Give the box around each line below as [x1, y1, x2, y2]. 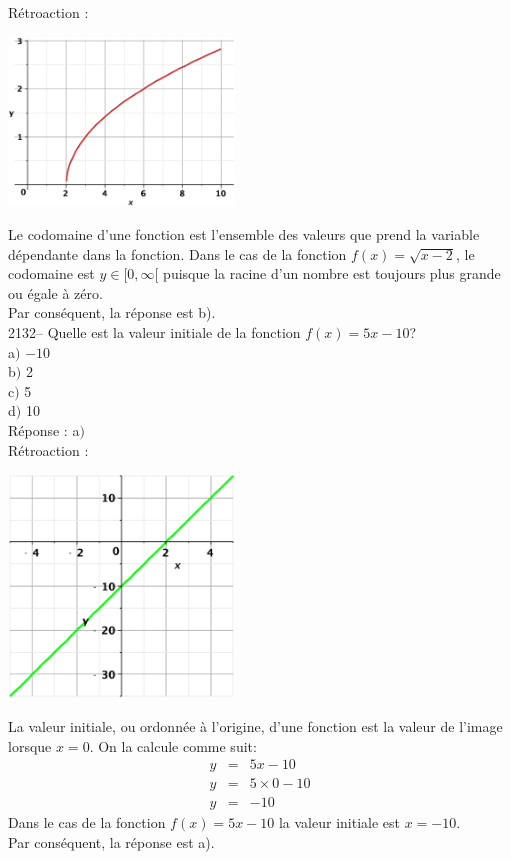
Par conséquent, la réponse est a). [8, 831, 215, 852]
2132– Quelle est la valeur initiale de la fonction [8, 322, 301, 342]
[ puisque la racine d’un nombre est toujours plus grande [154, 263, 501, 284]
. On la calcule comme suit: [89, 735, 257, 756]
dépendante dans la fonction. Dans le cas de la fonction [8, 243, 347, 264]
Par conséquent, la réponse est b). [8, 302, 216, 323]
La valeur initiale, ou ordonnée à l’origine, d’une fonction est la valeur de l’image [8, 716, 503, 737]
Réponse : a [8, 419, 80, 440]
